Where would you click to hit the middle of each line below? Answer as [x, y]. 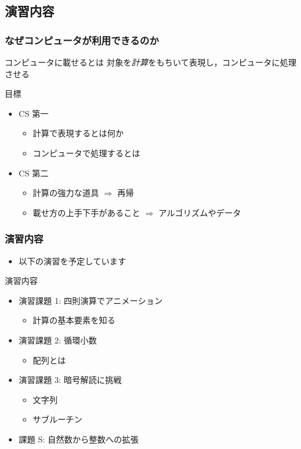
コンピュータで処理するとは [86, 153]
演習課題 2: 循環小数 [58, 340]
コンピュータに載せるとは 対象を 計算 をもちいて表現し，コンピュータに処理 [151, 62]
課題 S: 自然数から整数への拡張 [78, 439]
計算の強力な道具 [66, 193]
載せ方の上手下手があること [86, 212]
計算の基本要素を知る [74, 320]
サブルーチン [58, 419]
